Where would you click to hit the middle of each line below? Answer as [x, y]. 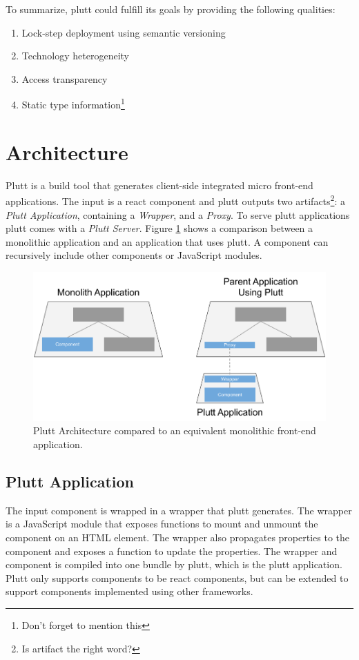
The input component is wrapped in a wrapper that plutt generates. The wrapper [179, 510]
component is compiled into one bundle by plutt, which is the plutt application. [174, 564]
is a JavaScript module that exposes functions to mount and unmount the [162, 524]
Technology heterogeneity [76, 56]
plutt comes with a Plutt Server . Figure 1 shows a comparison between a [159, 228]
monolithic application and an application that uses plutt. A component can [167, 241]
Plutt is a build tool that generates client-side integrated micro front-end [159, 185]
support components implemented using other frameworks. [129, 591]
